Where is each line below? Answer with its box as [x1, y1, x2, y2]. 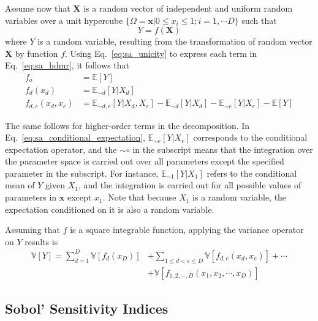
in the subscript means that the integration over [132, 142, 313, 155]
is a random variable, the [192, 191, 287, 204]
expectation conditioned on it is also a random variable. [5, 202, 214, 215]
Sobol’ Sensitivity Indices [5, 299, 168, 318]
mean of [5, 179, 35, 191]
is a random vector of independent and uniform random [83, 2, 293, 14]
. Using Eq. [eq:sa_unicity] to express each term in [65, 46, 257, 59]
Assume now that [5, 2, 70, 14]
